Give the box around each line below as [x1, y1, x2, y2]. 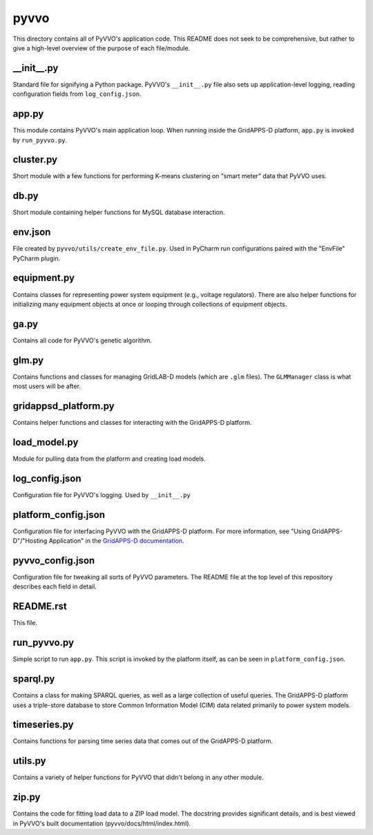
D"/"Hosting [12, 537, 48, 545]
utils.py [12, 755, 46, 767]
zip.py [12, 791, 41, 803]
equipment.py [12, 272, 75, 284]
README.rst [12, 601, 67, 613]
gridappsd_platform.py [12, 400, 115, 412]
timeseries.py [12, 719, 74, 731]
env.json [12, 227, 51, 238]
